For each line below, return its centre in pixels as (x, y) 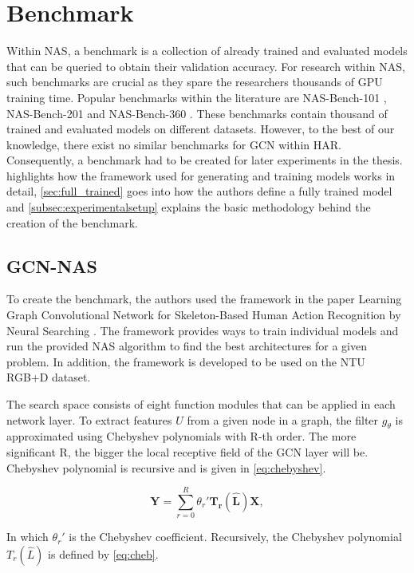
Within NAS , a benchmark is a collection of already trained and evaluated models (207, 51)
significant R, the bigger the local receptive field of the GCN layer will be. (187, 452)
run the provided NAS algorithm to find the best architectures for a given (187, 346)
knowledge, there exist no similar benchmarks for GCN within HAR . (174, 144)
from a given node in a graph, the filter (283, 419)
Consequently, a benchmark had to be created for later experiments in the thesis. (205, 160)
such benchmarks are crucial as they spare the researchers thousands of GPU (195, 82)
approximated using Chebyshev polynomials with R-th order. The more (181, 436)
